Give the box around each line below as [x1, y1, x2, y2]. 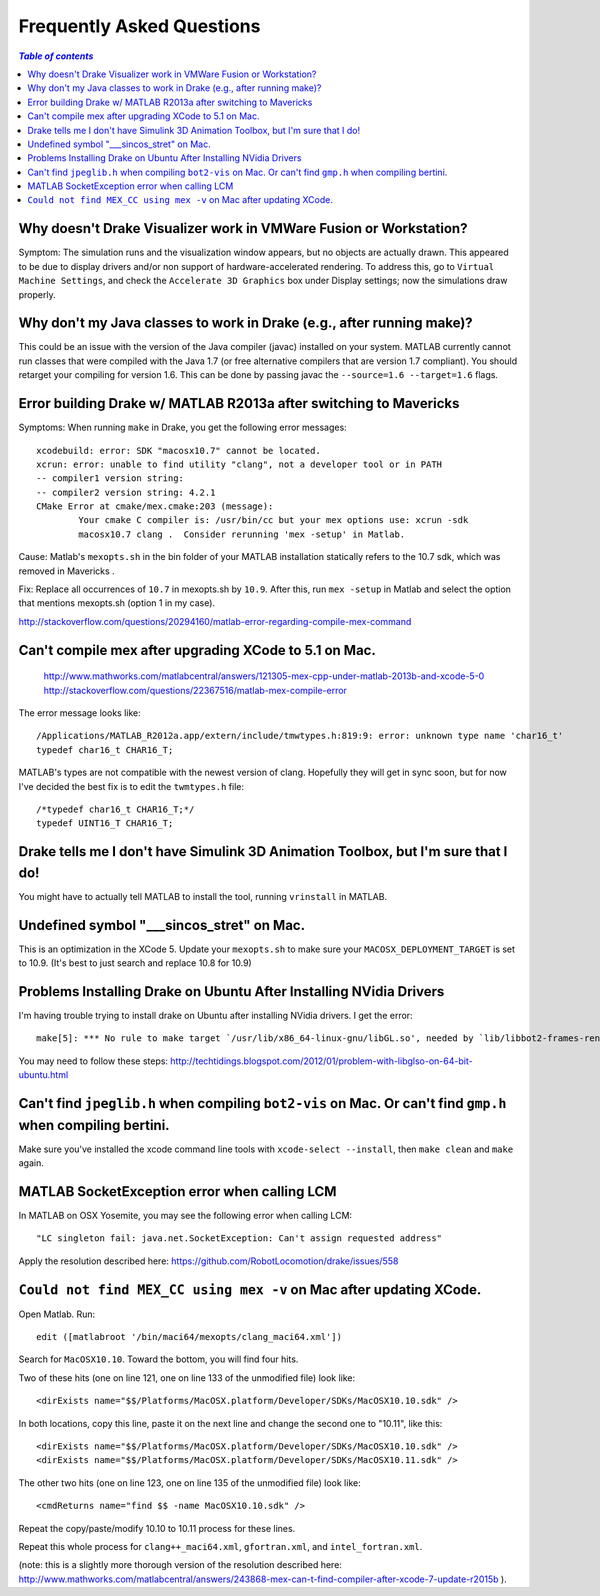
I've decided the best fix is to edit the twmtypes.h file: [18, 780, 245, 792]
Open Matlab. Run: [18, 1308, 96, 1320]
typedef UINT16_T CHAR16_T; [36, 818, 174, 829]
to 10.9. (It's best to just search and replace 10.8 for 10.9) [18, 957, 252, 969]
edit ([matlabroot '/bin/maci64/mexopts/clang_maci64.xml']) [36, 1331, 342, 1343]
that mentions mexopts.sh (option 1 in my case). [18, 597, 215, 609]
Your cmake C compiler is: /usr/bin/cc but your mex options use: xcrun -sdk [78, 515, 469, 526]
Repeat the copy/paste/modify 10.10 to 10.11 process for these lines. [18, 1522, 296, 1534]
